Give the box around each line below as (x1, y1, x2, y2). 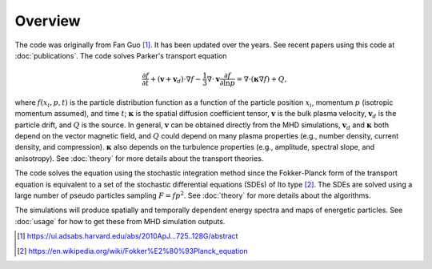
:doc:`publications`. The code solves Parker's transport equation (14, 50, 227, 60)
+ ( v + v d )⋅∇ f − (150, 74, 202, 86)
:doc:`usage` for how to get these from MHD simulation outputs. (14, 216, 226, 226)
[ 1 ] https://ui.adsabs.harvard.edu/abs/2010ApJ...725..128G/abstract (17, 231, 238, 241)
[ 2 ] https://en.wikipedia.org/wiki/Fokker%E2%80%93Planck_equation (17, 246, 248, 255)
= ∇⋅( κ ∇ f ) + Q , (236, 74, 287, 83)
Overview (14, 12, 81, 30)
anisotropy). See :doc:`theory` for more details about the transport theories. (14, 153, 264, 163)
